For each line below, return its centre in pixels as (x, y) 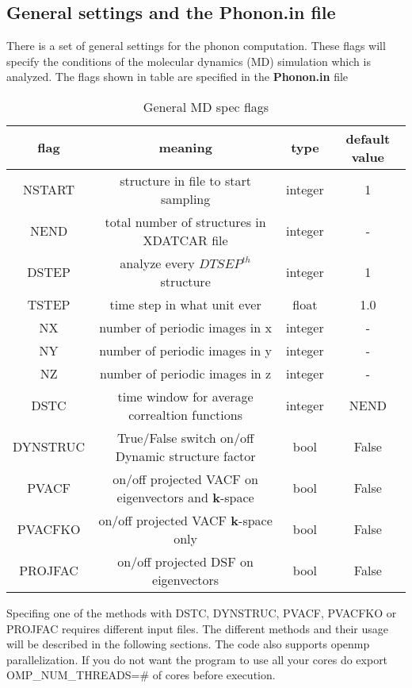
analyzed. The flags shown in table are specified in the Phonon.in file (177, 77)
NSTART (49, 190)
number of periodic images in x (185, 327)
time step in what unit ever (185, 304)
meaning (185, 148)
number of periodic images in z (186, 373)
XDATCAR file (185, 240)
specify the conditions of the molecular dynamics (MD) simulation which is (189, 61)
